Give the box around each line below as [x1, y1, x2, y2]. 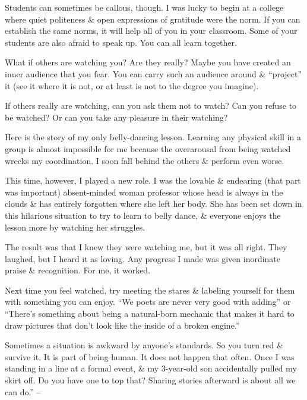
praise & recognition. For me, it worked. [5, 264, 151, 276]
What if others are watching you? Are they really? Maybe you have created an [5, 56, 291, 68]
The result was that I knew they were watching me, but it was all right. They [5, 241, 287, 253]
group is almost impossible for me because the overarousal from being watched [5, 142, 291, 155]
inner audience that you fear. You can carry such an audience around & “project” [5, 67, 302, 80]
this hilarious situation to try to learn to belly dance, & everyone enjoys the [5, 209, 281, 221]
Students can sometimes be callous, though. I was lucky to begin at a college [5, 1, 284, 13]
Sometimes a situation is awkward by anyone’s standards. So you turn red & [5, 339, 283, 351]
